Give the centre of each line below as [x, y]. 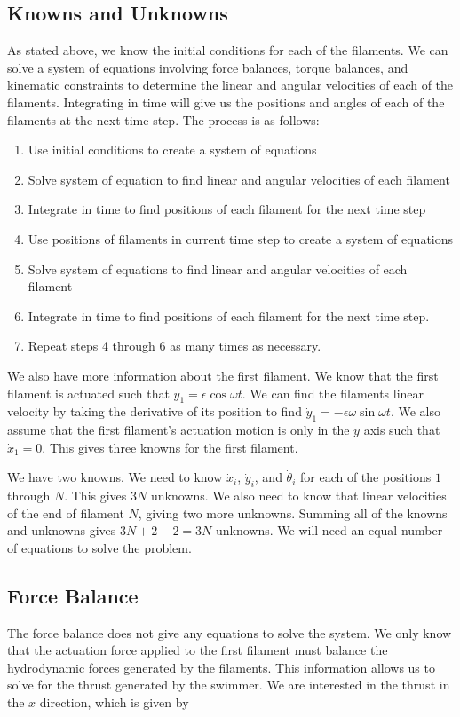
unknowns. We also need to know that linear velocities [298, 496]
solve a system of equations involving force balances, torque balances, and [208, 67]
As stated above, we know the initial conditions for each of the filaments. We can [228, 50]
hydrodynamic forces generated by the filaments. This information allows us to [221, 667]
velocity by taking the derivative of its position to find [155, 411]
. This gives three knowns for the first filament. [170, 447]
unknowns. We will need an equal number [329, 530]
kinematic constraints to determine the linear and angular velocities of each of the [230, 85]
